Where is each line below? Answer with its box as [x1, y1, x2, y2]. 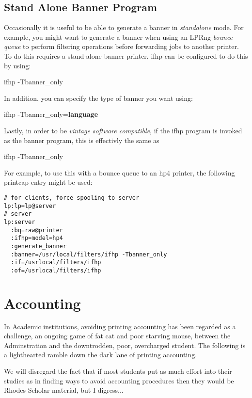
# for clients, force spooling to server [4, 194, 140, 201]
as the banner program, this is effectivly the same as [4, 135, 159, 145]
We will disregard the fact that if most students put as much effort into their [4, 366, 232, 376]
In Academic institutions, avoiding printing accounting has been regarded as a [4, 321, 236, 331]
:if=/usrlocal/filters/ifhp [11, 259, 101, 266]
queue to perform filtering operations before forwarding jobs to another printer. [4, 41, 239, 51]
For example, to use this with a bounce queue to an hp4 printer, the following [4, 167, 235, 177]
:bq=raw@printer [11, 226, 63, 234]
